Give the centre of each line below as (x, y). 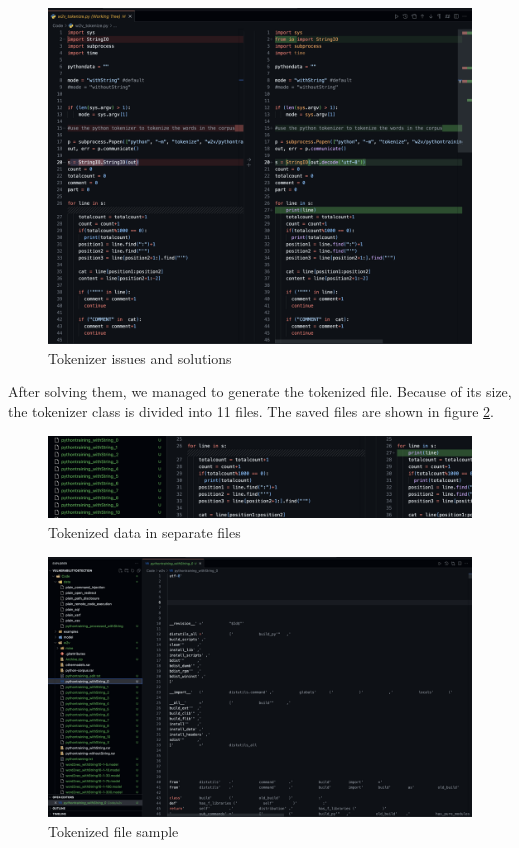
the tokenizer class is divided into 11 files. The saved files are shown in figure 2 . (251, 411)
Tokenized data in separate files (144, 532)
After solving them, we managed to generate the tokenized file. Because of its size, (260, 391)
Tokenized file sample (113, 831)
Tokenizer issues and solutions (140, 357)
